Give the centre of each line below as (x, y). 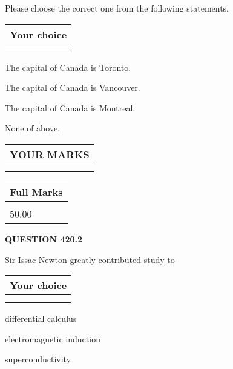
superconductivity (38, 359)
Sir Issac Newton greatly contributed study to (90, 259)
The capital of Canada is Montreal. (70, 108)
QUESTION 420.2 (44, 238)
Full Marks (36, 191)
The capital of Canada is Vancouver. (73, 88)
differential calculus (41, 318)
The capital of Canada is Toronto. (68, 67)
